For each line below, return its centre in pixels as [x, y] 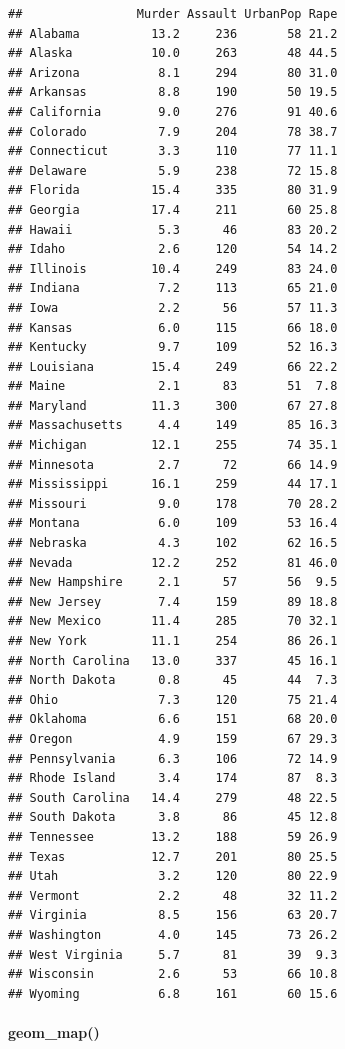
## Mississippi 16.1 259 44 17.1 [173, 484]
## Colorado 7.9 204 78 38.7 [173, 131]
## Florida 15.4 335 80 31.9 [173, 190]
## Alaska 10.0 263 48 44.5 [173, 53]
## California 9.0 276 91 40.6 [173, 111]
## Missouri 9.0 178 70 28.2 [173, 503]
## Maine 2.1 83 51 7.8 [173, 386]
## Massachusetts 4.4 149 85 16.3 [173, 425]
